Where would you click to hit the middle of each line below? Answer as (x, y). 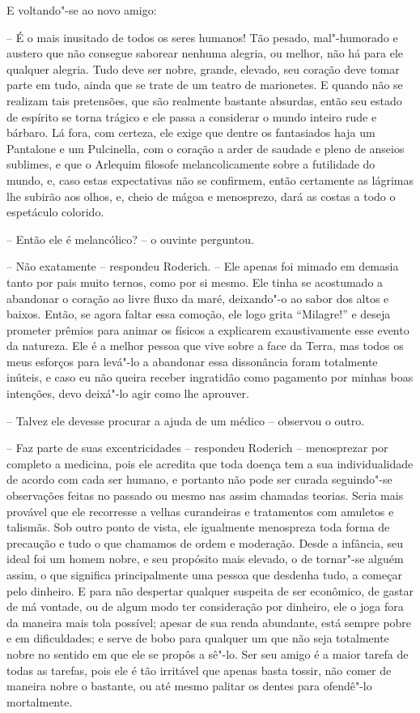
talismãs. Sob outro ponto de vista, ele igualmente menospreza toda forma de (198, 527)
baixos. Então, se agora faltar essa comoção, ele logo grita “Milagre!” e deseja (199, 314)
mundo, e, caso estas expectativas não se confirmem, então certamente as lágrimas (210, 179)
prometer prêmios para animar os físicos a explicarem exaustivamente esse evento (208, 329)
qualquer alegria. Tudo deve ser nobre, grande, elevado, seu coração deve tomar (203, 68)
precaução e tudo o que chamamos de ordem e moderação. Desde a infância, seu (205, 542)
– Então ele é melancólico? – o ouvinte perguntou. (130, 239)
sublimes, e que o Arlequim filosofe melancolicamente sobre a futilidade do (191, 164)
